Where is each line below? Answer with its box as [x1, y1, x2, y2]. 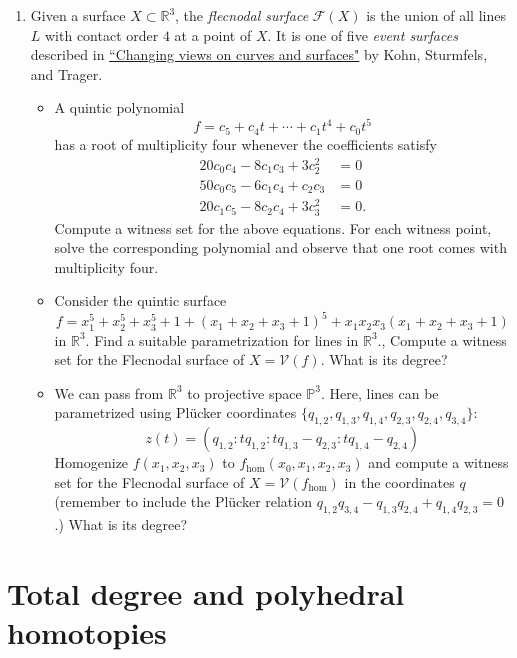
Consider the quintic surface [54, 290, 227, 311]
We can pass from [54, 382, 164, 403]
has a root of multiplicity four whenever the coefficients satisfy [54, 133, 437, 154]
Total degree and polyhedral [7, 572, 405, 613]
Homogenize [54, 452, 129, 473]
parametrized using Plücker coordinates [54, 402, 297, 423]
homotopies [7, 612, 167, 653]
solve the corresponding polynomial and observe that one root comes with [54, 237, 507, 258]
